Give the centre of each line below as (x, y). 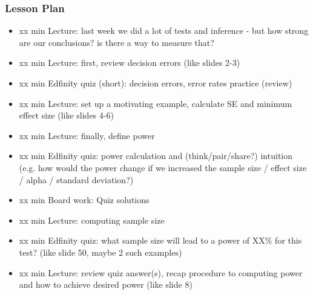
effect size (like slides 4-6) (66, 115)
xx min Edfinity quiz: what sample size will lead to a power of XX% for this (160, 240)
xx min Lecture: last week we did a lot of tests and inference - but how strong (164, 31)
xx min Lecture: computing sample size (92, 220)
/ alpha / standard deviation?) (76, 179)
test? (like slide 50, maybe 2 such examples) (100, 252)
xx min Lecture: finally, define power (87, 135)
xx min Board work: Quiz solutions (84, 200)
